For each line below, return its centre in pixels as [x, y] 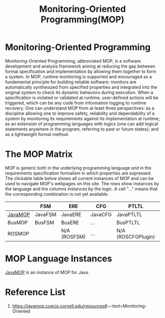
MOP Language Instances [59, 259]
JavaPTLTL [129, 214]
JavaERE [71, 214]
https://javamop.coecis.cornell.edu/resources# [60, 306]
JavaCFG [101, 214]
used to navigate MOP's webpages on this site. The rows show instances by [82, 183]
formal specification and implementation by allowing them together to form [81, 71]
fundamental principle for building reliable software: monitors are [71, 82]
